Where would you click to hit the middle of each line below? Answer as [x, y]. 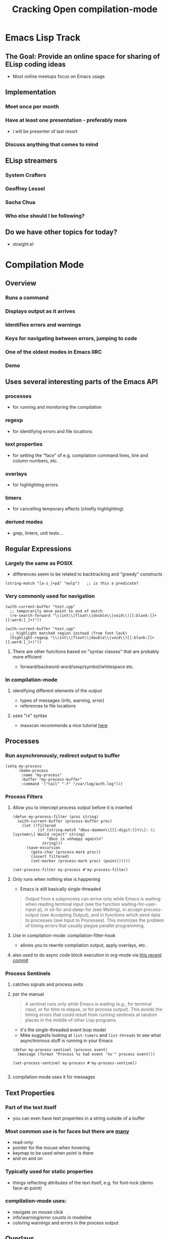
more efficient [27, 657]
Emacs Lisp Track [43, 38]
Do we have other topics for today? [61, 232]
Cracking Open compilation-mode [85, 9]
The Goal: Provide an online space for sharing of [83, 56]
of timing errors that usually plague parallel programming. [85, 925]
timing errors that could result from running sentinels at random [91, 1015]
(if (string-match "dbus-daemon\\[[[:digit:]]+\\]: [93, 830]
